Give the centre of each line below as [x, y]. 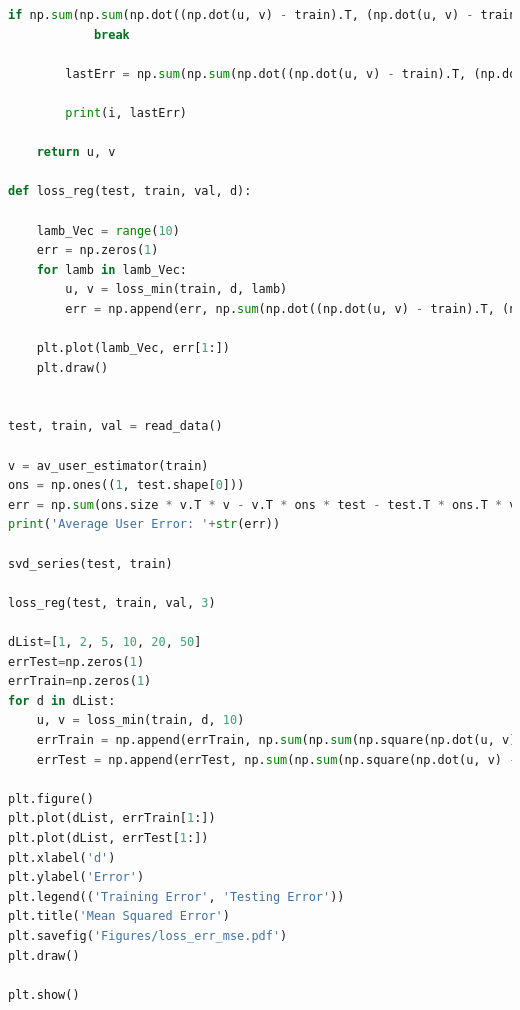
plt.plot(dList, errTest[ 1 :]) [108, 837]
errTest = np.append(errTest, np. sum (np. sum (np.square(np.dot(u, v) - [276, 759]
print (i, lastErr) [126, 112]
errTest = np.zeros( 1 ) [76, 661]
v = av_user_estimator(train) [108, 465]
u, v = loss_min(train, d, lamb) [176, 289]
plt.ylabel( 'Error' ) [76, 877]
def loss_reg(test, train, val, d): [130, 191]
